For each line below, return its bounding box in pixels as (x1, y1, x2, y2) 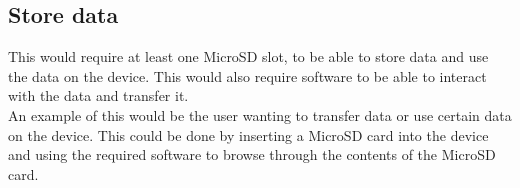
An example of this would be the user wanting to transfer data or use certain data (8, 104, 512, 125)
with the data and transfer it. (8, 85, 189, 106)
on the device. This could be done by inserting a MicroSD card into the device (8, 124, 489, 145)
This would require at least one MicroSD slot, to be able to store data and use (8, 46, 489, 67)
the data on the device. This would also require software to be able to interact (8, 65, 487, 86)
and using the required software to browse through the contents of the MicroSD (8, 144, 496, 165)
